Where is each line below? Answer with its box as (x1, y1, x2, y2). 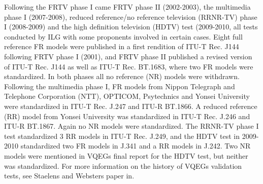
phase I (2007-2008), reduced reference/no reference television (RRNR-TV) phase (4, 11, 257, 22)
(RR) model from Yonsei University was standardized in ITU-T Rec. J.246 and (4, 111, 250, 121)
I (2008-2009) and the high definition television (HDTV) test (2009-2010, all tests (4, 21, 258, 32)
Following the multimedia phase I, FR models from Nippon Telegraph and (4, 81, 235, 91)
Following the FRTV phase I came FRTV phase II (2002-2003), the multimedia (4, 2, 251, 12)
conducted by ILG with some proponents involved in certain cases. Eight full (4, 31, 243, 42)
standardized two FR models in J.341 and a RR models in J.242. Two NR (20, 140, 251, 151)
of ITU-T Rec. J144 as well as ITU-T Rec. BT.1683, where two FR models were (4, 61, 253, 71)
